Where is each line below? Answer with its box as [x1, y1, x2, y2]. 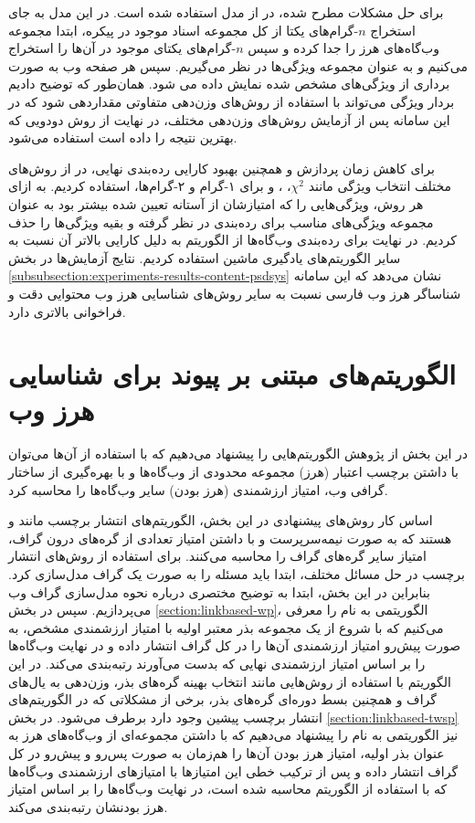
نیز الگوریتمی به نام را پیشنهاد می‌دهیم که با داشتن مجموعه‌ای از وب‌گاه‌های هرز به [8, 725, 459, 744]
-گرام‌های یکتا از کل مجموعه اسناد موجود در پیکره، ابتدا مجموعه [8, 20, 359, 39]
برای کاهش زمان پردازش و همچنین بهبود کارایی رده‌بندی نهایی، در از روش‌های [8, 158, 435, 177]
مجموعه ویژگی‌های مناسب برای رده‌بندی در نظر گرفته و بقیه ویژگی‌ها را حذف [8, 212, 434, 231]
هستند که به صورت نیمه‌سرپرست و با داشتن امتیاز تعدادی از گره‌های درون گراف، [8, 528, 452, 547]
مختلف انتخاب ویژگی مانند [308, 176, 451, 195]
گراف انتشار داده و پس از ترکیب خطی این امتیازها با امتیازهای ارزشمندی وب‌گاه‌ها [8, 761, 459, 780]
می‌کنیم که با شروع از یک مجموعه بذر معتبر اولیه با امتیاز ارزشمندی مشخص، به [8, 617, 444, 637]
